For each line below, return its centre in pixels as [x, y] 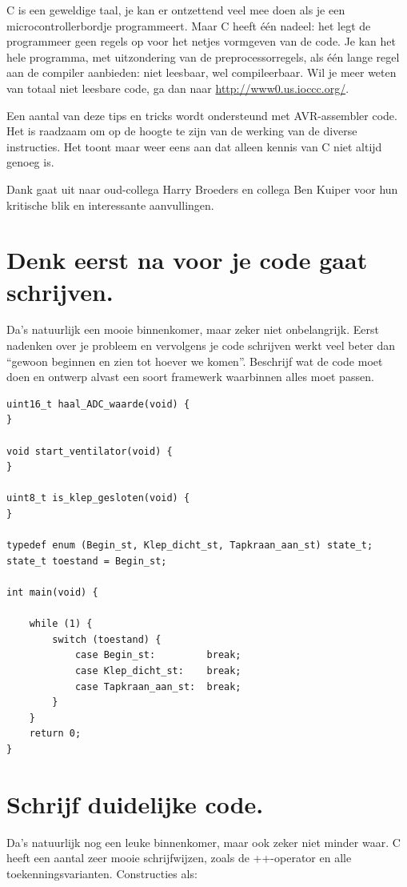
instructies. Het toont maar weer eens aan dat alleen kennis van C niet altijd [194, 146]
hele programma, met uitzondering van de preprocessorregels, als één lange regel [203, 56]
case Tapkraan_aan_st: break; [158, 686]
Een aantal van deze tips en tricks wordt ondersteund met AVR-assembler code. [202, 115]
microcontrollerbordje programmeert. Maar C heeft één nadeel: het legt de [189, 25]
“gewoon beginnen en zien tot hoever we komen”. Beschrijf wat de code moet [195, 361]
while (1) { [61, 624]
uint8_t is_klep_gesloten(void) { [98, 498]
